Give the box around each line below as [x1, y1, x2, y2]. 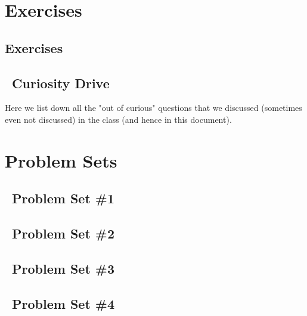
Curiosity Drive [12, 73, 110, 92]
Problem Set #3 [12, 259, 115, 277]
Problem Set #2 [12, 224, 115, 243]
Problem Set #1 [12, 189, 115, 207]
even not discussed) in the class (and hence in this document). [5, 113, 232, 125]
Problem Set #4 [12, 294, 115, 312]
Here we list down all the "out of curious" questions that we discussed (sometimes [5, 101, 302, 114]
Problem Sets [5, 148, 117, 172]
